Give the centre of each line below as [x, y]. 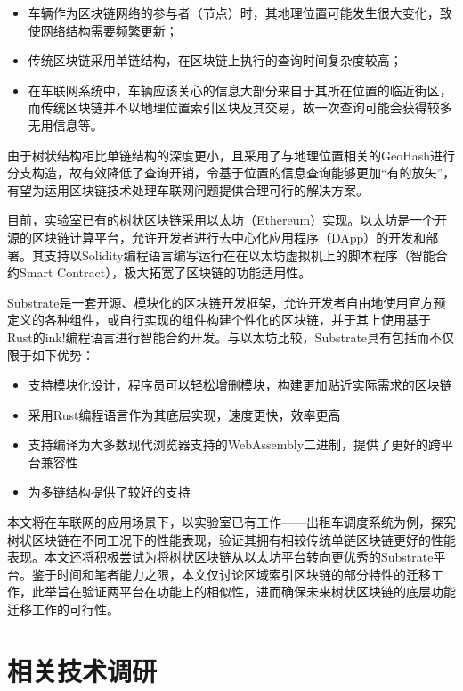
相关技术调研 [82, 670]
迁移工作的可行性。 [63, 609]
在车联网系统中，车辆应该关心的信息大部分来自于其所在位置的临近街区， [240, 90]
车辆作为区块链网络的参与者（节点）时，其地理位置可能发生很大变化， [234, 12]
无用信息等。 [65, 124]
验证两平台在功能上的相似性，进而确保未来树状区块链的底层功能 [268, 592]
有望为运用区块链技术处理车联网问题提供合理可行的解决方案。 [188, 189]
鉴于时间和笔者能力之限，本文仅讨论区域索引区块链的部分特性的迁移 [231, 574]
